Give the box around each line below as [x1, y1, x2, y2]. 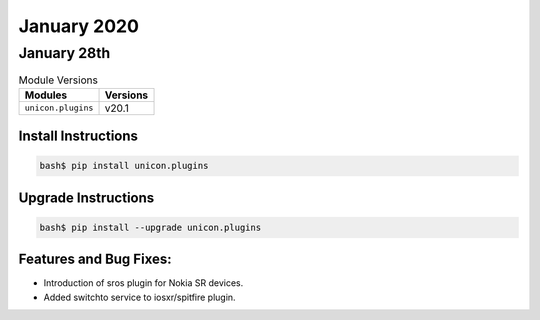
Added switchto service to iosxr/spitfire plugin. [43, 291, 236, 303]
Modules [24, 88, 68, 102]
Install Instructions [18, 128, 139, 145]
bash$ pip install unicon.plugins [39, 160, 209, 172]
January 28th [18, 44, 111, 62]
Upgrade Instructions [18, 189, 155, 206]
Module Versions [18, 73, 99, 87]
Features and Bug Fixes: [18, 251, 172, 268]
